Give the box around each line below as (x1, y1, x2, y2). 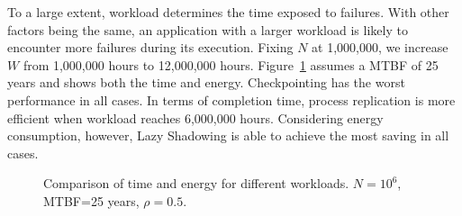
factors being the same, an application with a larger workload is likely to (7, 20, 408, 39)
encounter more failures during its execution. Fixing (7, 38, 294, 57)
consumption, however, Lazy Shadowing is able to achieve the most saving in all (7, 126, 449, 145)
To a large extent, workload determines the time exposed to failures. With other (7, 3, 449, 21)
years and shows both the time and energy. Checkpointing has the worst (7, 73, 405, 92)
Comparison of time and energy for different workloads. (43, 174, 349, 193)
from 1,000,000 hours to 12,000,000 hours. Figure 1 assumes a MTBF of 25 (23, 55, 439, 74)
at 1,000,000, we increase (312, 38, 448, 57)
